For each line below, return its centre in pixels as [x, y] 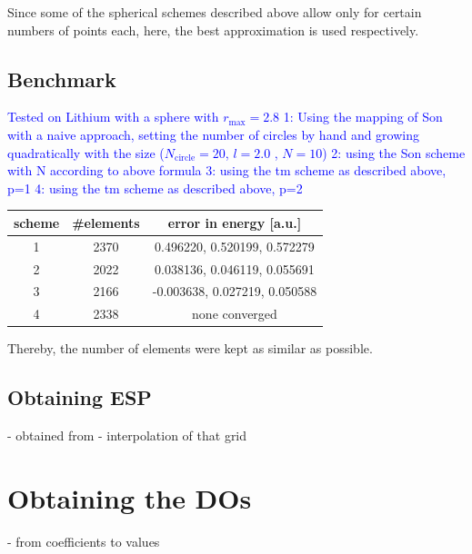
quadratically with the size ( [86, 152]
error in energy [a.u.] [235, 222]
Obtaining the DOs [130, 497]
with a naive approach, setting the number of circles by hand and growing [213, 134]
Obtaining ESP [80, 397]
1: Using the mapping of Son [363, 117]
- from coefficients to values [84, 541]
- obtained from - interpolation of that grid [127, 435]
